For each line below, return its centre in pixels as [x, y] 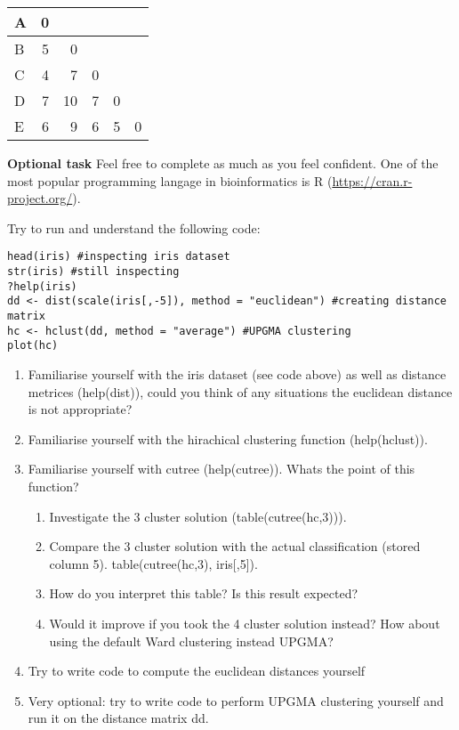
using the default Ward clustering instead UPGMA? [191, 641]
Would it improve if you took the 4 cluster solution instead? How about [245, 623]
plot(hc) [33, 346]
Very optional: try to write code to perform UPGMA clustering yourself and [236, 700]
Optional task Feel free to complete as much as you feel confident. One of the [223, 163]
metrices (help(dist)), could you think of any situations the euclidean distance [240, 391]
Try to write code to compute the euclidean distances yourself [197, 671]
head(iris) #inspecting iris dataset [119, 257]
